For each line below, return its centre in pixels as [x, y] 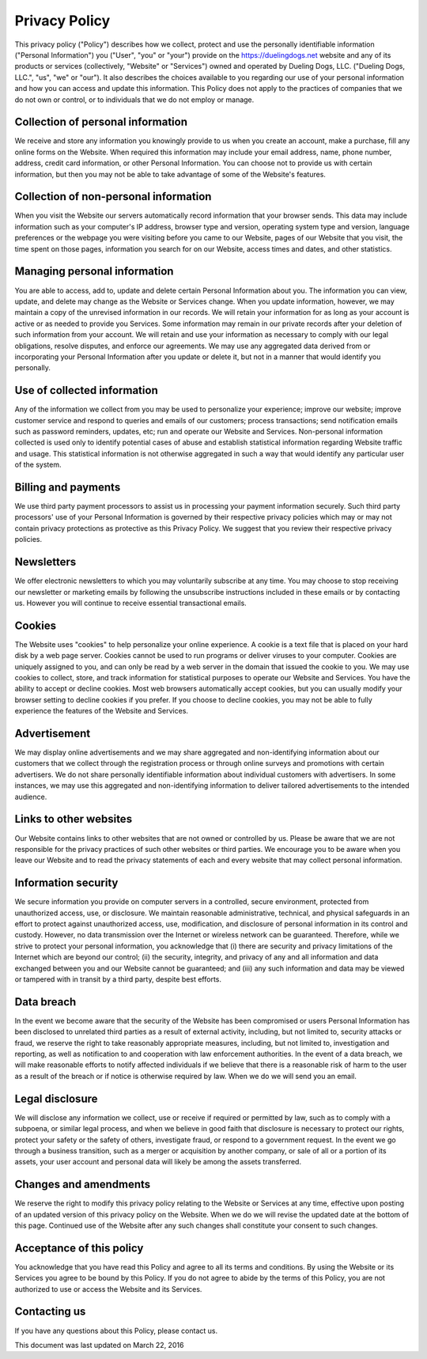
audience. [31, 797]
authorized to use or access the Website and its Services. [108, 1289]
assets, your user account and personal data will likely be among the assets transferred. [158, 1162]
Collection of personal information [101, 122]
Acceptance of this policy [79, 1248]
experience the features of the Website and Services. [102, 711]
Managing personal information [94, 272]
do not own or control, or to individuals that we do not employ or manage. [134, 100]
